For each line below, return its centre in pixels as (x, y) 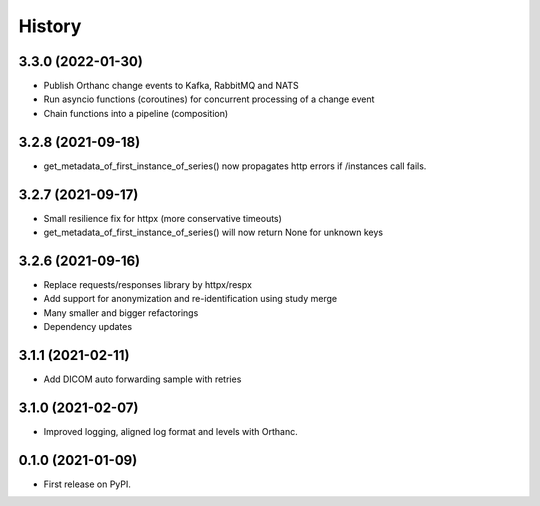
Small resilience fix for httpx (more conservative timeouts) (162, 218)
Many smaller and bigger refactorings (121, 312)
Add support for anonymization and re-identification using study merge (190, 299)
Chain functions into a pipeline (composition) (136, 113)
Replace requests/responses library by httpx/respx (147, 284)
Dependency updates (88, 327)
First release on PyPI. (87, 484)
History (50, 26)
